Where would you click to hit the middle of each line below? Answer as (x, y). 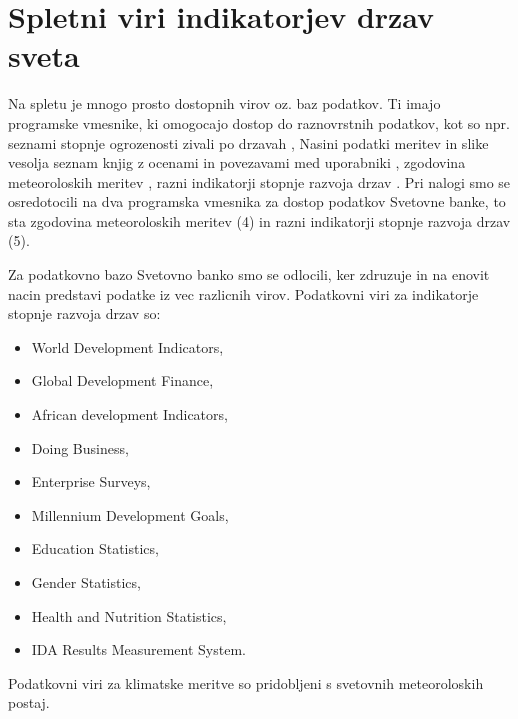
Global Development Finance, (122, 380)
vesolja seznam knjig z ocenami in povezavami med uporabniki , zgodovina (237, 162)
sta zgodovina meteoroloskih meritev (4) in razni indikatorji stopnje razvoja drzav (259, 220)
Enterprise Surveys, (91, 481)
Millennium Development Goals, (130, 514)
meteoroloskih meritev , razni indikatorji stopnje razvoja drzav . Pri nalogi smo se (259, 181)
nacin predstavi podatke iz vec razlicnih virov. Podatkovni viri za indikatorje (243, 293)
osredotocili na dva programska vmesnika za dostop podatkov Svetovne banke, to (257, 201)
